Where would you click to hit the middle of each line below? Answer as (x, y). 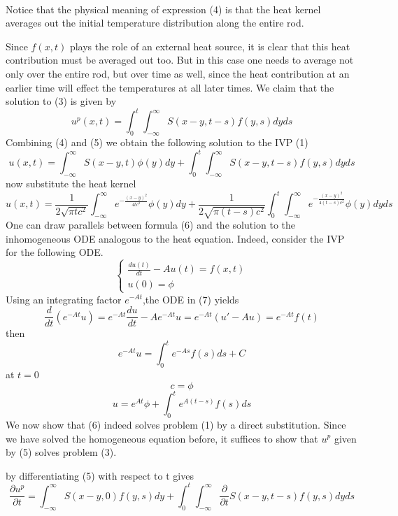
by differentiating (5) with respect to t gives (100, 475)
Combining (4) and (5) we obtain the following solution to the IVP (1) (157, 142)
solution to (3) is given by (61, 101)
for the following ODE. (55, 252)
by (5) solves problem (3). (61, 452)
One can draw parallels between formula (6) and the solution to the (151, 225)
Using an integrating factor (64, 299)
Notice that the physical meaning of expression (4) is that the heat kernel (163, 9)
